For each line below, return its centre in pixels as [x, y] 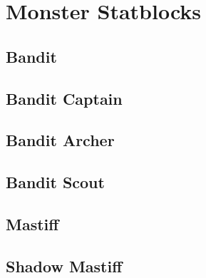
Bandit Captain [64, 98]
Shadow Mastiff [64, 266]
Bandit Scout [55, 182]
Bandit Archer [60, 140]
